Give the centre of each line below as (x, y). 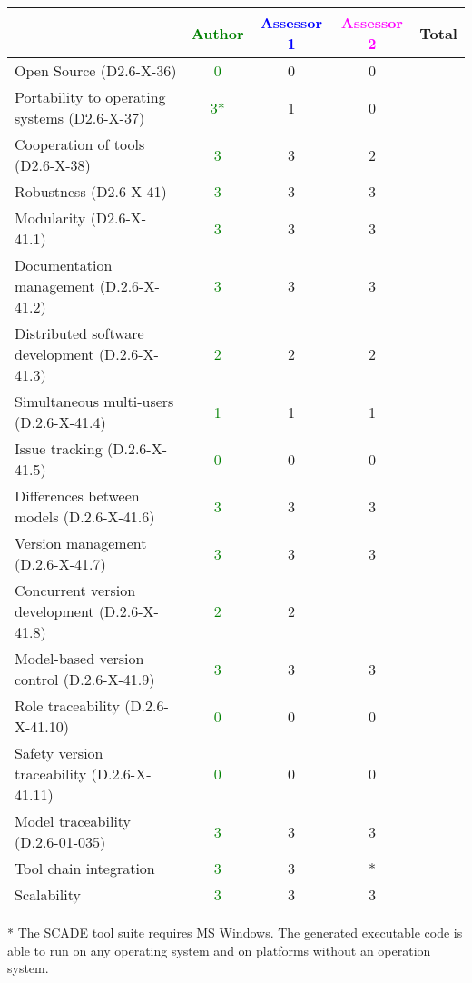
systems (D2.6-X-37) (80, 118)
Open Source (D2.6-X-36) (96, 70)
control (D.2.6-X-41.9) (85, 679)
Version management (81, 543)
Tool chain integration (85, 868)
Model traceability (73, 821)
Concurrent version (75, 590)
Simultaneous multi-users (94, 401)
